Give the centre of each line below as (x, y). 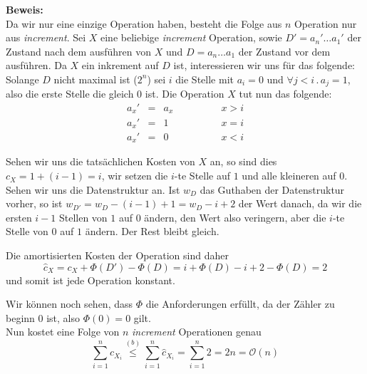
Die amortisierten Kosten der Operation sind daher (117, 255)
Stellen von (83, 217)
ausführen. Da (36, 65)
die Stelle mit (205, 79)
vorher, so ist (34, 203)
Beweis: (25, 9)
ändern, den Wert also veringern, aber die (235, 217)
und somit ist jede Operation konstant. (91, 280)
